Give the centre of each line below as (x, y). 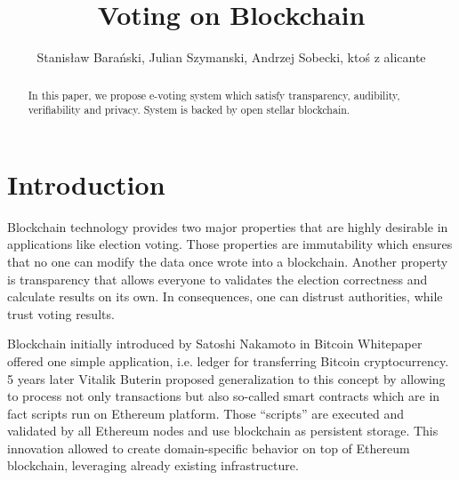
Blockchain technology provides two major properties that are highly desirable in (228, 226)
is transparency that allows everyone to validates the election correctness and (217, 279)
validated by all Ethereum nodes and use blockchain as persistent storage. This (223, 431)
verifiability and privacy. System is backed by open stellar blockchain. (189, 110)
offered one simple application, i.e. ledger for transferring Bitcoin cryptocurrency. (228, 360)
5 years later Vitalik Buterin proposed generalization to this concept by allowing (226, 378)
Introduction (86, 184)
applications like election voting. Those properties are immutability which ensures (230, 244)
